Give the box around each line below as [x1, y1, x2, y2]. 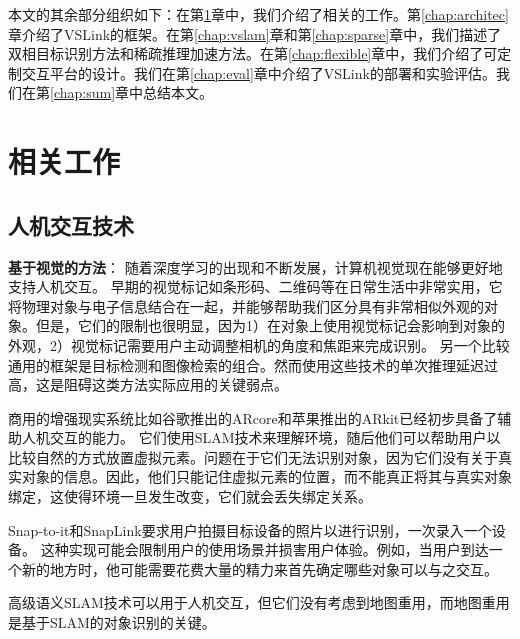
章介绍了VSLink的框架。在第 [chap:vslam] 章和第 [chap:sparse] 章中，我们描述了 [8, 23, 502, 44]
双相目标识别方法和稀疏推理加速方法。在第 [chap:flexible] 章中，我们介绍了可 [8, 43, 498, 64]
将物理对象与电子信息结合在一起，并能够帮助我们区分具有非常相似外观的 [8, 295, 484, 316]
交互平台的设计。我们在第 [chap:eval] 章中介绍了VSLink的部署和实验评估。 [21, 62, 496, 83]
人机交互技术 [8, 209, 134, 240]
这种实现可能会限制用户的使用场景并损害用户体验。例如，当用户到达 [40, 539, 489, 560]
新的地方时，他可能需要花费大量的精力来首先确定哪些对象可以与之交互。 [21, 558, 498, 579]
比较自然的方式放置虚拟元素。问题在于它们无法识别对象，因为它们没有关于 [8, 446, 498, 467]
